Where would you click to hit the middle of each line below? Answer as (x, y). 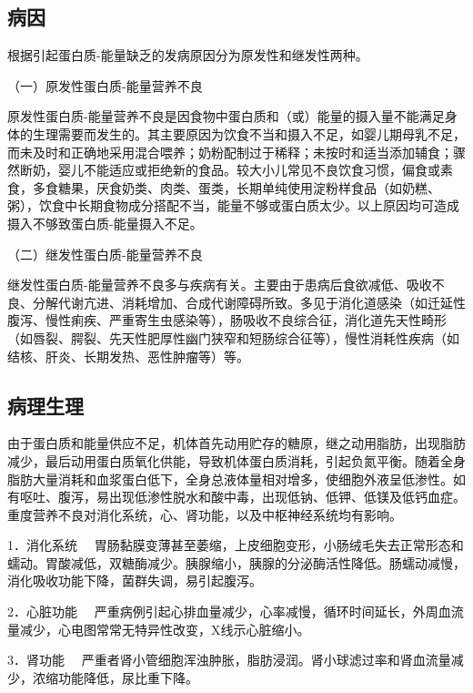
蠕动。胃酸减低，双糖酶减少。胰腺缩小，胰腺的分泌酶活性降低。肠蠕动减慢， (236, 562)
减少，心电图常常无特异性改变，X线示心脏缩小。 (165, 629)
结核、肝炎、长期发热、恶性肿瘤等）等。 (128, 356)
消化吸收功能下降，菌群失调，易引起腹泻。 (135, 581)
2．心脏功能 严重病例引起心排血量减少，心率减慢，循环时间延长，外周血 (229, 611)
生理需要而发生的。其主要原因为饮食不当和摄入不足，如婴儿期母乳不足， (249, 133)
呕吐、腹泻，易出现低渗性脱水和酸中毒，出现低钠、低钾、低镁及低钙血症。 (242, 497)
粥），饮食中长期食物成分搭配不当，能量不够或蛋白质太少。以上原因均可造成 (233, 205)
